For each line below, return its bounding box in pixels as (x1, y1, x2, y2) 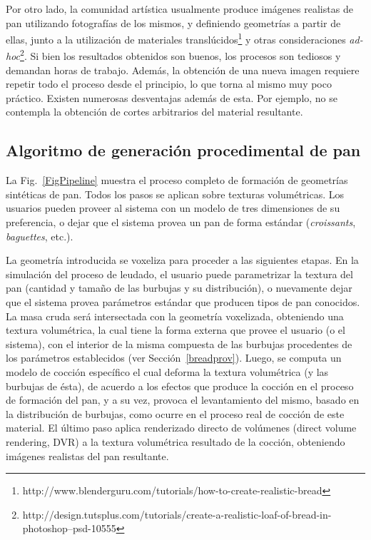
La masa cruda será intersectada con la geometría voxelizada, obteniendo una (6, 308, 344, 323)
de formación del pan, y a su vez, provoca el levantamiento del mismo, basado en (6, 392, 360, 407)
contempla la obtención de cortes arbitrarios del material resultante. (6, 104, 303, 119)
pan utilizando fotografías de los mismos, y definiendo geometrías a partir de (6, 15, 341, 30)
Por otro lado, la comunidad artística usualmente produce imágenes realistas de (6, 1, 353, 16)
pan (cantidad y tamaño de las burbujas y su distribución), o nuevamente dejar (6, 280, 352, 295)
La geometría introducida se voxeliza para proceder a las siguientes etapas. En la (6, 253, 359, 268)
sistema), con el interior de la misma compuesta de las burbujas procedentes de (6, 336, 352, 351)
